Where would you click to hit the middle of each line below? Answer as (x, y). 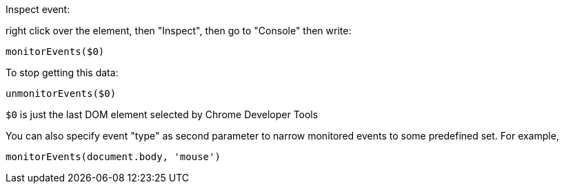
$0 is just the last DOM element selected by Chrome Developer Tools (162, 114)
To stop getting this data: (62, 73)
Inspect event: (38, 9)
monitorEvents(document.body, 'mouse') (113, 157)
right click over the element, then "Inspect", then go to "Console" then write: (179, 31)
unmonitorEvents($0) (61, 93)
